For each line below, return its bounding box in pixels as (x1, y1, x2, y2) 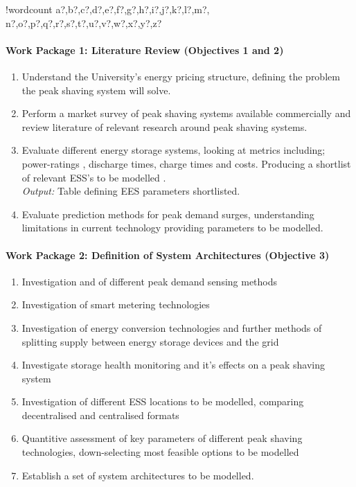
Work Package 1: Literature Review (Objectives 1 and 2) (6, 42, 284, 57)
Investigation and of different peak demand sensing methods (21, 274, 278, 288)
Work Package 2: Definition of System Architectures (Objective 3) (6, 247, 330, 262)
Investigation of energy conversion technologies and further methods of (21, 320, 322, 335)
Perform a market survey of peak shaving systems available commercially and (21, 106, 351, 121)
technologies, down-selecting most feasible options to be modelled (21, 445, 299, 459)
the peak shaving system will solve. (21, 82, 171, 97)
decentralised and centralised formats (21, 407, 179, 422)
